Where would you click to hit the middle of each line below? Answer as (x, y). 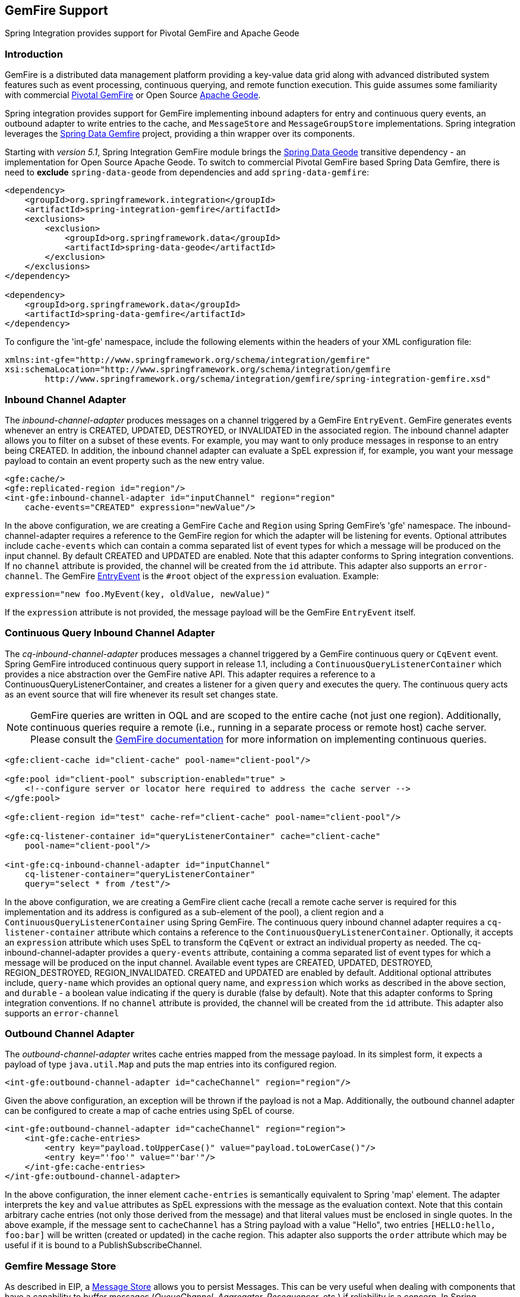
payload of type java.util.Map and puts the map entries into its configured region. (171, 1064)
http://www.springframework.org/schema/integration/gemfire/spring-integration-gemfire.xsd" (268, 379)
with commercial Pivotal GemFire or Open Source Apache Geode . (133, 95)
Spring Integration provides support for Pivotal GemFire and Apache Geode (152, 33)
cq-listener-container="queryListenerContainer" (140, 874)
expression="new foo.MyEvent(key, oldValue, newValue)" (138, 594)
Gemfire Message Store (61, 1266)
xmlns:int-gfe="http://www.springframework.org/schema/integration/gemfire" (188, 360)
